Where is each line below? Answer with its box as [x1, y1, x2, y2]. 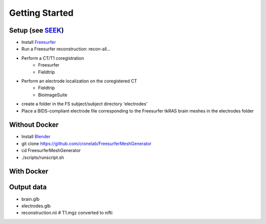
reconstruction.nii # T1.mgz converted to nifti [21, 210, 113, 216]
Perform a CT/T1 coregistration [21, 55, 84, 61]
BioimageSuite [38, 92, 67, 98]
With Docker [9, 167, 49, 176]
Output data [9, 183, 47, 191]
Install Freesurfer [21, 39, 56, 45]
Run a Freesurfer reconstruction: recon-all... [21, 46, 111, 52]
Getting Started [9, 7, 74, 18]
